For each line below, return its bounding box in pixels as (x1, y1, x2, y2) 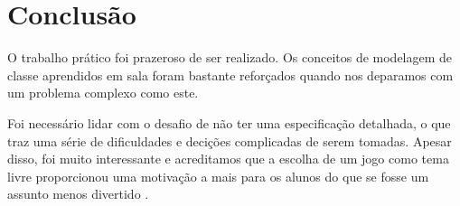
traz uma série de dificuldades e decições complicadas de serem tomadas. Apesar (7, 131, 452, 150)
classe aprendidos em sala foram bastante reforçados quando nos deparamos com (7, 65, 454, 84)
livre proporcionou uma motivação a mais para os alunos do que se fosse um (7, 166, 429, 185)
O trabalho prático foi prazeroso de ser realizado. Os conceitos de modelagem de (7, 48, 453, 67)
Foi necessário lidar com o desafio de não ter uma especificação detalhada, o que (7, 113, 451, 132)
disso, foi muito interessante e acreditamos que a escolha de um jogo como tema (7, 149, 449, 168)
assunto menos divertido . (7, 184, 149, 203)
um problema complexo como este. (7, 83, 199, 102)
